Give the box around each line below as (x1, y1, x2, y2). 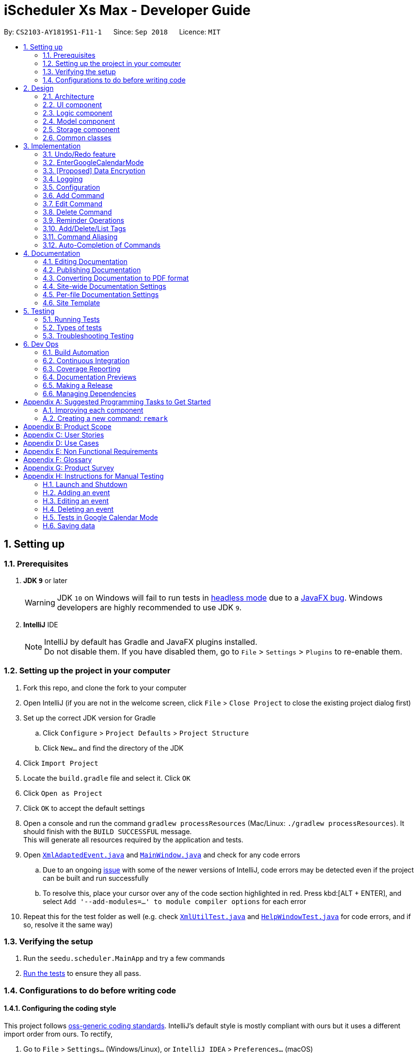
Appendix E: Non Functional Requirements (23, 447, 158, 455)
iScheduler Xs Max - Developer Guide (4, 2, 251, 18)
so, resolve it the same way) (23, 920, 113, 929)
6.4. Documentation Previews (43, 372, 137, 381)
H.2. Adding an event (43, 488, 110, 497)
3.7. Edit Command (43, 199, 103, 208)
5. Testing (23, 306, 55, 315)
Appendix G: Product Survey (23, 463, 114, 472)
